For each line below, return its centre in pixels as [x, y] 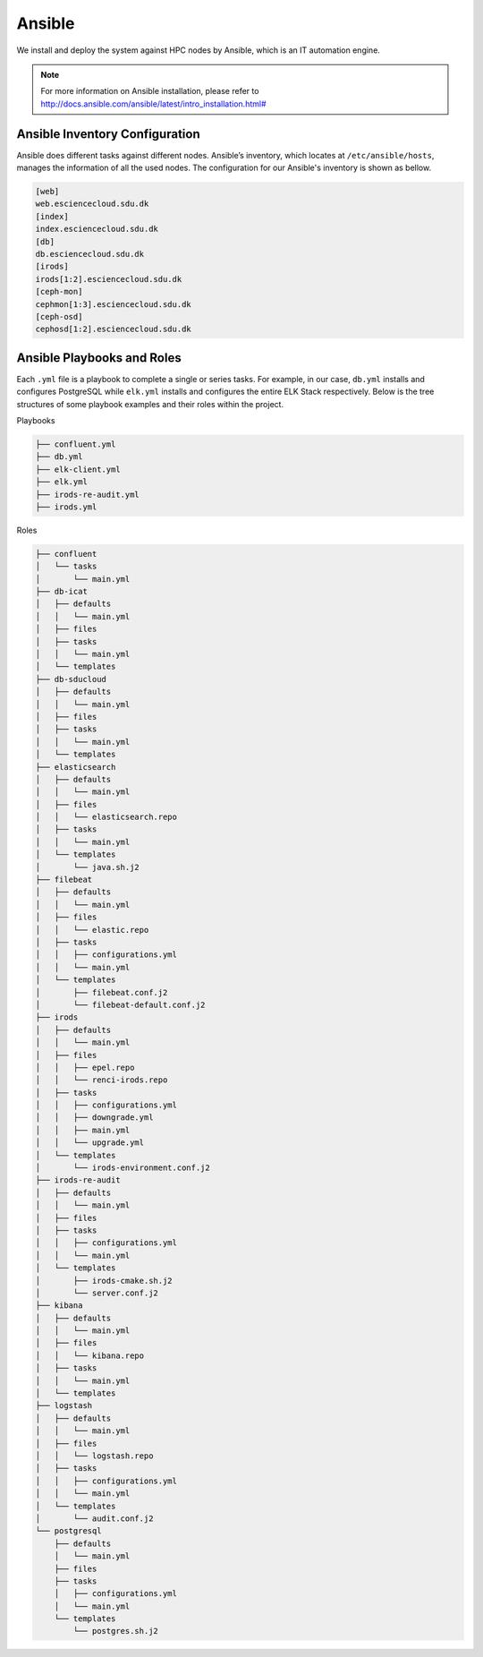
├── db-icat [62, 592]
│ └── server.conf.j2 [97, 1293]
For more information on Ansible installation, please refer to [150, 91]
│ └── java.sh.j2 [88, 867]
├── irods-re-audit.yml [88, 494]
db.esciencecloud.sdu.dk [90, 254]
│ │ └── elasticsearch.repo [106, 817]
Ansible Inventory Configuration [108, 134]
